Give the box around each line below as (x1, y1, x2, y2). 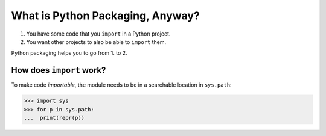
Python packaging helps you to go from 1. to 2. (11, 49, 127, 57)
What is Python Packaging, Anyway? (11, 9, 200, 22)
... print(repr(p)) (24, 114, 85, 121)
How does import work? (11, 65, 106, 75)
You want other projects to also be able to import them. (26, 38, 167, 45)
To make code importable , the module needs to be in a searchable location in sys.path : (11, 81, 232, 88)
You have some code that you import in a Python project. (26, 30, 171, 37)
